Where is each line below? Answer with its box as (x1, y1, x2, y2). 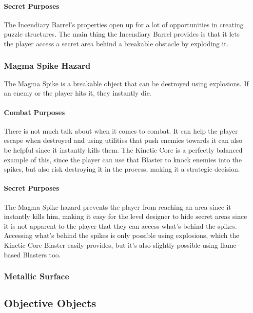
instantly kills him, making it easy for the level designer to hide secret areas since (4, 211, 247, 221)
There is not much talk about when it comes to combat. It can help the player (4, 125, 238, 136)
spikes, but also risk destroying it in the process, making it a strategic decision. (4, 164, 240, 174)
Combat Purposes (4, 107, 65, 117)
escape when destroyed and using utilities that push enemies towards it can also (4, 135, 243, 145)
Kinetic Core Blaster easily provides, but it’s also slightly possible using (4, 239, 218, 250)
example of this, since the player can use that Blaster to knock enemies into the (4, 154, 242, 164)
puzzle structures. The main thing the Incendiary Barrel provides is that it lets (4, 29, 240, 39)
